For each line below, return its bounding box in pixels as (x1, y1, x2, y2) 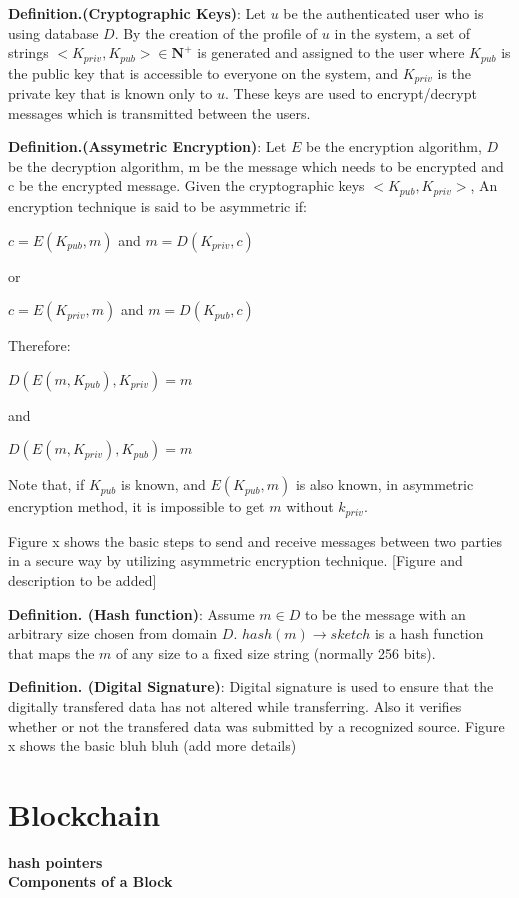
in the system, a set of (334, 22, 471, 43)
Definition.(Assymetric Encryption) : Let (8, 136, 287, 157)
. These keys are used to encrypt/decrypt (224, 83, 477, 104)
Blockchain (8, 793, 161, 834)
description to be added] (8, 569, 157, 590)
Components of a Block (8, 871, 173, 892)
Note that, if (8, 474, 85, 495)
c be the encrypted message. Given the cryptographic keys (8, 175, 365, 196)
